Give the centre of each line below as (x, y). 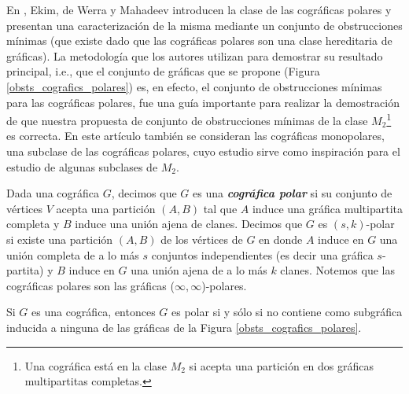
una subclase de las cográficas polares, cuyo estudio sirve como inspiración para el (203, 151)
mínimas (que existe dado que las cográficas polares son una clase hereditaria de (199, 41)
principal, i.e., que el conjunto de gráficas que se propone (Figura (163, 71)
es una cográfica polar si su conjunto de (293, 193)
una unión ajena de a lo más (199, 270)
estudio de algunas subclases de (82, 166)
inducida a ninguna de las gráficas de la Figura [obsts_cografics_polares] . (184, 327)
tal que (220, 208)
